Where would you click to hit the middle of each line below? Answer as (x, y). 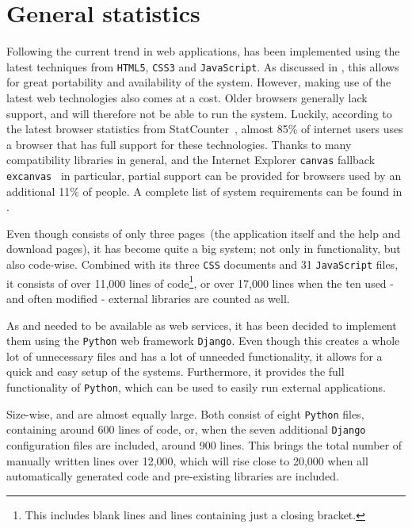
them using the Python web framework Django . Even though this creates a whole (203, 341)
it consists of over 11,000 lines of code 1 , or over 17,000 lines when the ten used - (200, 281)
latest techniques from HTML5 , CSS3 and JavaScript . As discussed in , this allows (203, 66)
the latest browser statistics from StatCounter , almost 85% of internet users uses (205, 129)
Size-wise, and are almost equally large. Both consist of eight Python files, (185, 413)
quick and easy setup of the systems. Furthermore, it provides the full (175, 371)
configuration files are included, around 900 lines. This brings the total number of (204, 444)
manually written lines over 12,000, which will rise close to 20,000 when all (187, 460)
